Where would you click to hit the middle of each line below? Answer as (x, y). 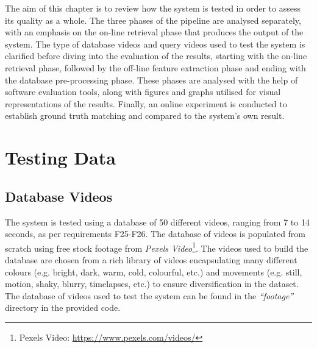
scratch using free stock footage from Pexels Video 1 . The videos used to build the (157, 247)
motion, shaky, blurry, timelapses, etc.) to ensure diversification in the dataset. (152, 284)
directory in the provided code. (63, 307)
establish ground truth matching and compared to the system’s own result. (145, 115)
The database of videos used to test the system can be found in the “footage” (149, 295)
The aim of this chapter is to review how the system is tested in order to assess (153, 8)
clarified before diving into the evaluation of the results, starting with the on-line (156, 56)
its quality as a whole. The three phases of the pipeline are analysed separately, (153, 20)
